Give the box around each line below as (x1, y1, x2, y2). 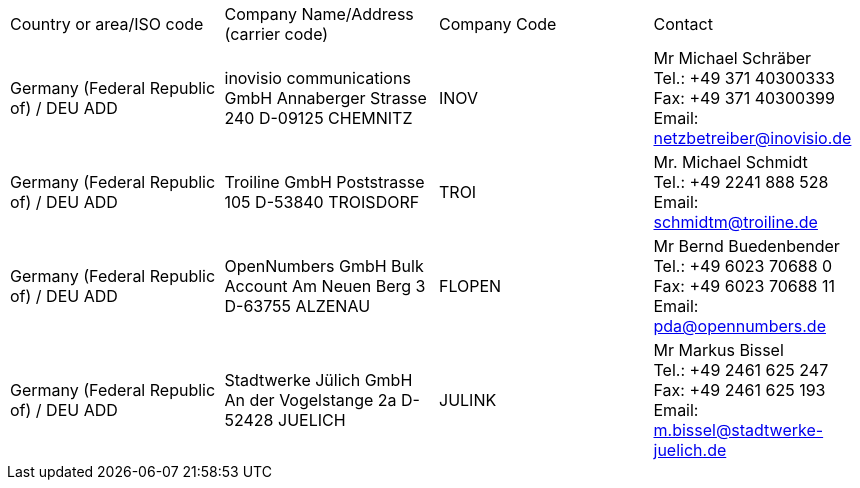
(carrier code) (224, 24, 329, 44)
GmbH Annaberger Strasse (224, 88, 427, 108)
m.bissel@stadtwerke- (653, 420, 824, 440)
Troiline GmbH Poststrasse (224, 172, 425, 192)
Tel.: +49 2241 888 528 (653, 172, 829, 192)
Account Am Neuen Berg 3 (224, 276, 426, 296)
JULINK (439, 390, 497, 410)
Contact (653, 14, 713, 34)
